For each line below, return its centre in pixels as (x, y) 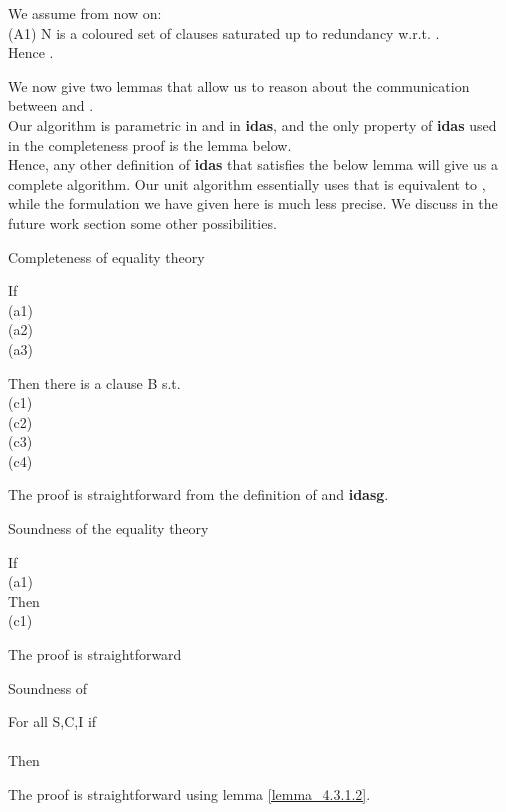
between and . (51, 105)
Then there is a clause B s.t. (94, 382)
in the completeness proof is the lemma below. (150, 144)
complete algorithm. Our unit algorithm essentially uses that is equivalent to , (247, 183)
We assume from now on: (85, 13)
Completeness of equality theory (106, 256)
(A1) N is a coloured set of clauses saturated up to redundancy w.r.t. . (224, 32)
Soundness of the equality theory (108, 528)
